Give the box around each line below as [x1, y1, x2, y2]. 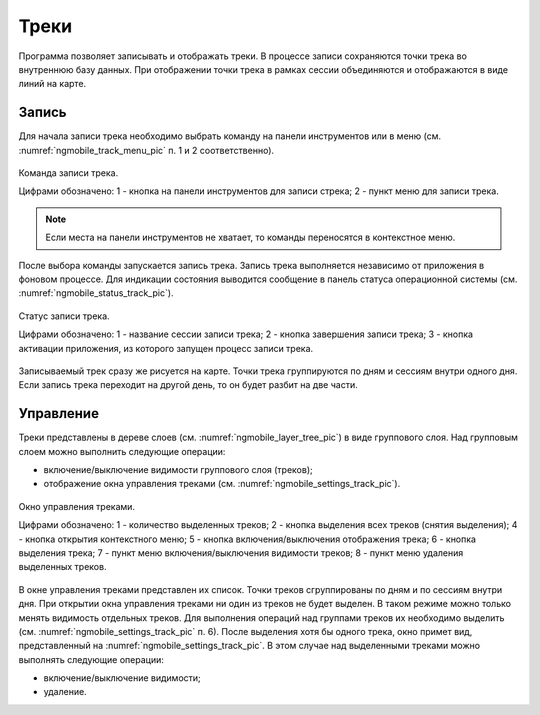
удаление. [43, 686, 87, 698]
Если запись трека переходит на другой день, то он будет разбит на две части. [18, 379, 359, 391]
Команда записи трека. [18, 167, 119, 179]
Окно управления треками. [18, 500, 135, 512]
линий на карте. [18, 78, 87, 90]
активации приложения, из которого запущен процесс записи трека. [18, 342, 314, 354]
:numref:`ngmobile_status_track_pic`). [18, 287, 174, 299]
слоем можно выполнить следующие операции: [18, 445, 226, 457]
